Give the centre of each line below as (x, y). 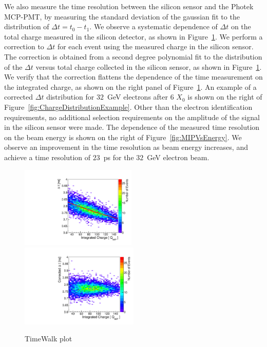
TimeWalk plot (49, 339)
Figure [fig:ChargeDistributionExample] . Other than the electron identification (128, 107)
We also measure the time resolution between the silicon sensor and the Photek (129, 6)
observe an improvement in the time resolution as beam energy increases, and (126, 147)
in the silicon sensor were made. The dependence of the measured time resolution (132, 127)
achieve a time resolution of (47, 157)
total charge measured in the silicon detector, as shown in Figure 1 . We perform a (133, 36)
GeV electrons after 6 (140, 97)
